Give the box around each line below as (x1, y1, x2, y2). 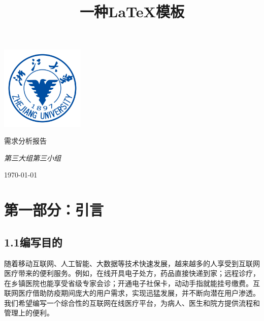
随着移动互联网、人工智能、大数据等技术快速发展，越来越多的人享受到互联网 (4, 258, 260, 268)
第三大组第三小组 (4, 152, 61, 163)
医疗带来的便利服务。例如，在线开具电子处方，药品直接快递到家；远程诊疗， (4, 268, 260, 278)
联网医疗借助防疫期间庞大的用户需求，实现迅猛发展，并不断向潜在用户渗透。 (4, 288, 260, 298)
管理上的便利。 (4, 307, 54, 318)
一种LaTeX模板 (80, 1, 184, 22)
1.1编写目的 (4, 234, 62, 249)
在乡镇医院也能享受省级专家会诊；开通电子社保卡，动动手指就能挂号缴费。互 (4, 277, 260, 288)
